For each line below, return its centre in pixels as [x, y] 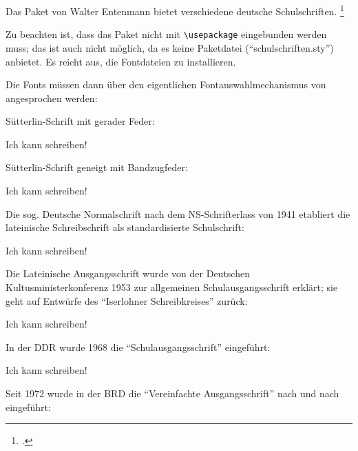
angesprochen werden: [52, 98]
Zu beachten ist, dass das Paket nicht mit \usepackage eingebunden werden [166, 34]
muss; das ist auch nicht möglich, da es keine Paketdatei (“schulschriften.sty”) [170, 47]
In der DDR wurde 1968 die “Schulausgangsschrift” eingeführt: [138, 347]
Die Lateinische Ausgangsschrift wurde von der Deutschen [128, 273]
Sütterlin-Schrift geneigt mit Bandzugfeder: [97, 167]
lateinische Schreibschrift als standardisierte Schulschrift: [125, 227]
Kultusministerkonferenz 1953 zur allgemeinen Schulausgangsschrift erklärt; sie [172, 287]
